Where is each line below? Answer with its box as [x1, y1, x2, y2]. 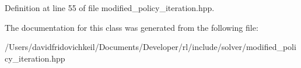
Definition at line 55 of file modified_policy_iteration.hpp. [5, 2, 215, 13]
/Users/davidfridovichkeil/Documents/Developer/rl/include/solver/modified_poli [5, 41, 296, 53]
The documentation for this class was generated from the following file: [5, 21, 258, 33]
